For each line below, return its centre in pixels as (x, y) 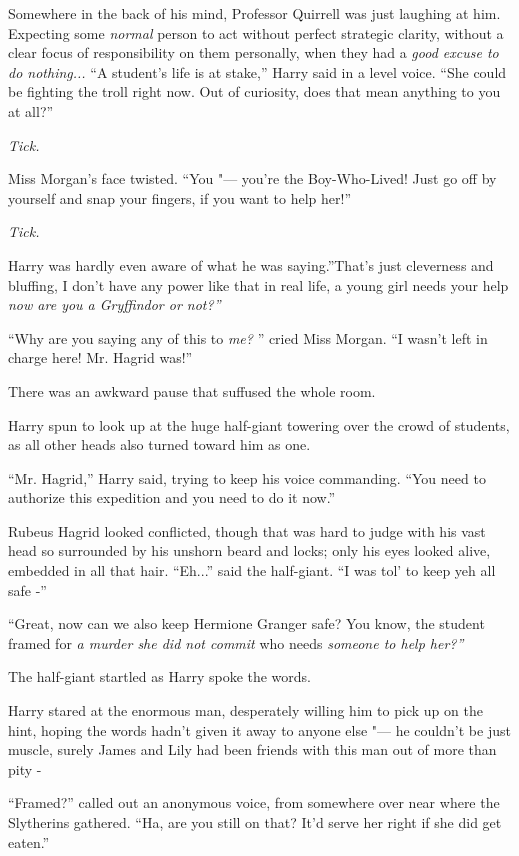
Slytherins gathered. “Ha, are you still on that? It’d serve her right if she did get (255, 822)
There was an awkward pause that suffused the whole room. (192, 390)
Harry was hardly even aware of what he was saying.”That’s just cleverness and (251, 264)
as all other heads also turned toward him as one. (159, 444)
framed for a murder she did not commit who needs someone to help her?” (236, 642)
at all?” (31, 110)
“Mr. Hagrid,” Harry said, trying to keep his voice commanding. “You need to (247, 477)
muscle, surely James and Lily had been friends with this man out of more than (252, 749)
